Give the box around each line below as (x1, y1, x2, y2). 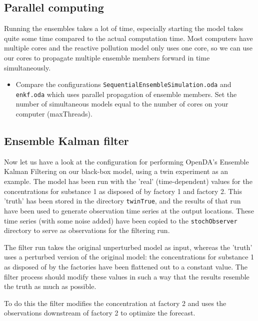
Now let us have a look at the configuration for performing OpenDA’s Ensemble (4, 156, 249, 166)
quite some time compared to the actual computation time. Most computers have (4, 32, 253, 43)
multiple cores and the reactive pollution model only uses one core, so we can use (4, 42, 253, 53)
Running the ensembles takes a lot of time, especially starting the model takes (4, 23, 243, 33)
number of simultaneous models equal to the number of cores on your (15, 98, 228, 109)
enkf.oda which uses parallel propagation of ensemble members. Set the (15, 88, 237, 99)
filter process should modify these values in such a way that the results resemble (4, 271, 249, 281)
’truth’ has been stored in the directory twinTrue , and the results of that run (4, 195, 241, 206)
